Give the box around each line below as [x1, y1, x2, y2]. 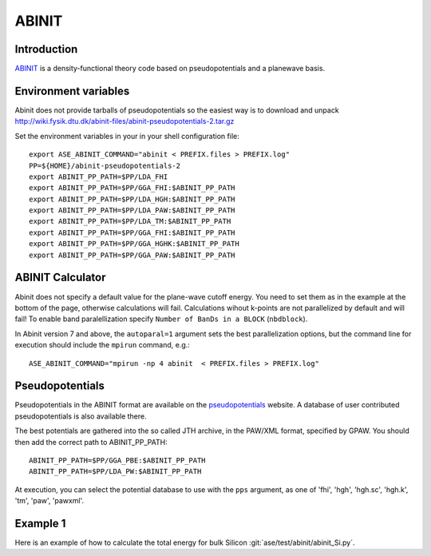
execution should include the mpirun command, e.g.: [14, 340, 191, 350]
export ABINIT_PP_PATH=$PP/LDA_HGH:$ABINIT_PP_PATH [29, 194, 235, 204]
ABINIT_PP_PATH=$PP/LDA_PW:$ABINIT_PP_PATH [29, 467, 202, 476]
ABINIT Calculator [14, 271, 107, 284]
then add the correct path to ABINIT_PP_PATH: [14, 437, 168, 447]
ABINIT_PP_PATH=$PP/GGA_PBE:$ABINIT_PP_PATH [29, 455, 207, 465]
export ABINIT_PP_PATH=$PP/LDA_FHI [29, 172, 168, 181]
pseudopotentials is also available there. [14, 411, 147, 421]
